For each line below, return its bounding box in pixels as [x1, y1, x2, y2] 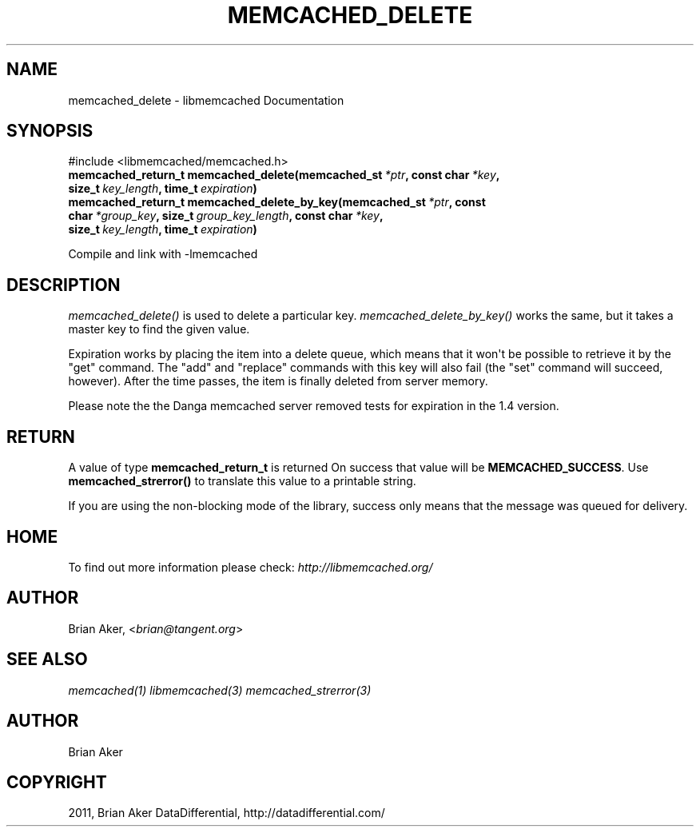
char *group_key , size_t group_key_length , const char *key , [68, 209, 384, 223]
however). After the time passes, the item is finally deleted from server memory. [68, 374, 488, 389]
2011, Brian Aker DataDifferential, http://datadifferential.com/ [68, 806, 385, 820]
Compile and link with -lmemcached [68, 247, 258, 261]
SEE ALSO [6, 649, 88, 670]
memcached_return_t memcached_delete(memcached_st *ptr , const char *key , [68, 168, 500, 182]
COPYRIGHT [6, 771, 107, 792]
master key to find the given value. [68, 322, 250, 337]
